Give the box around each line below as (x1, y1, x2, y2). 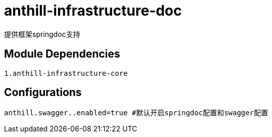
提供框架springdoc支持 (4, 29, 80, 38)
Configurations (4, 86, 82, 99)
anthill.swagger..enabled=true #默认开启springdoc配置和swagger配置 (4, 109, 268, 117)
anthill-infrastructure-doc (4, 2, 182, 19)
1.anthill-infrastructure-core (4, 69, 128, 77)
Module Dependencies (4, 48, 120, 61)
